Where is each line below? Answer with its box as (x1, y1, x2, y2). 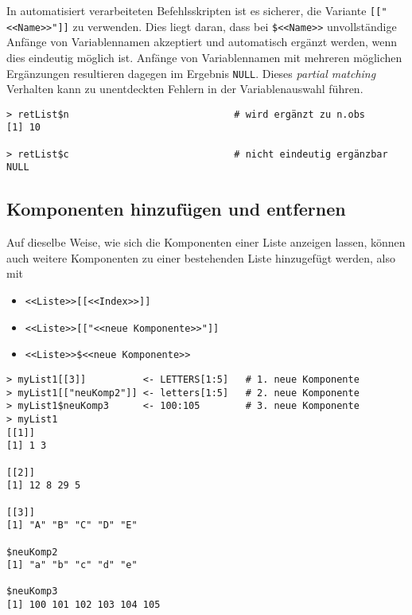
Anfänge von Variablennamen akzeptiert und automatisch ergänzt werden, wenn (6, 33, 398, 50)
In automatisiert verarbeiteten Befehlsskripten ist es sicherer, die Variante (6, 2, 367, 18)
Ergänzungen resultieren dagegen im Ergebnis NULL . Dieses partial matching (6, 64, 376, 81)
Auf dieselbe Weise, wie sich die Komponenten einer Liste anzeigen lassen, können (6, 234, 406, 251)
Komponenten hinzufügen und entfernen (6, 197, 346, 221)
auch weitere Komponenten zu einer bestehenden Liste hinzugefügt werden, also (6, 249, 395, 266)
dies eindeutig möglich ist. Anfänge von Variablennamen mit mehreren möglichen (6, 49, 402, 65)
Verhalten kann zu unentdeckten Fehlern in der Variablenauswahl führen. (6, 80, 363, 97)
